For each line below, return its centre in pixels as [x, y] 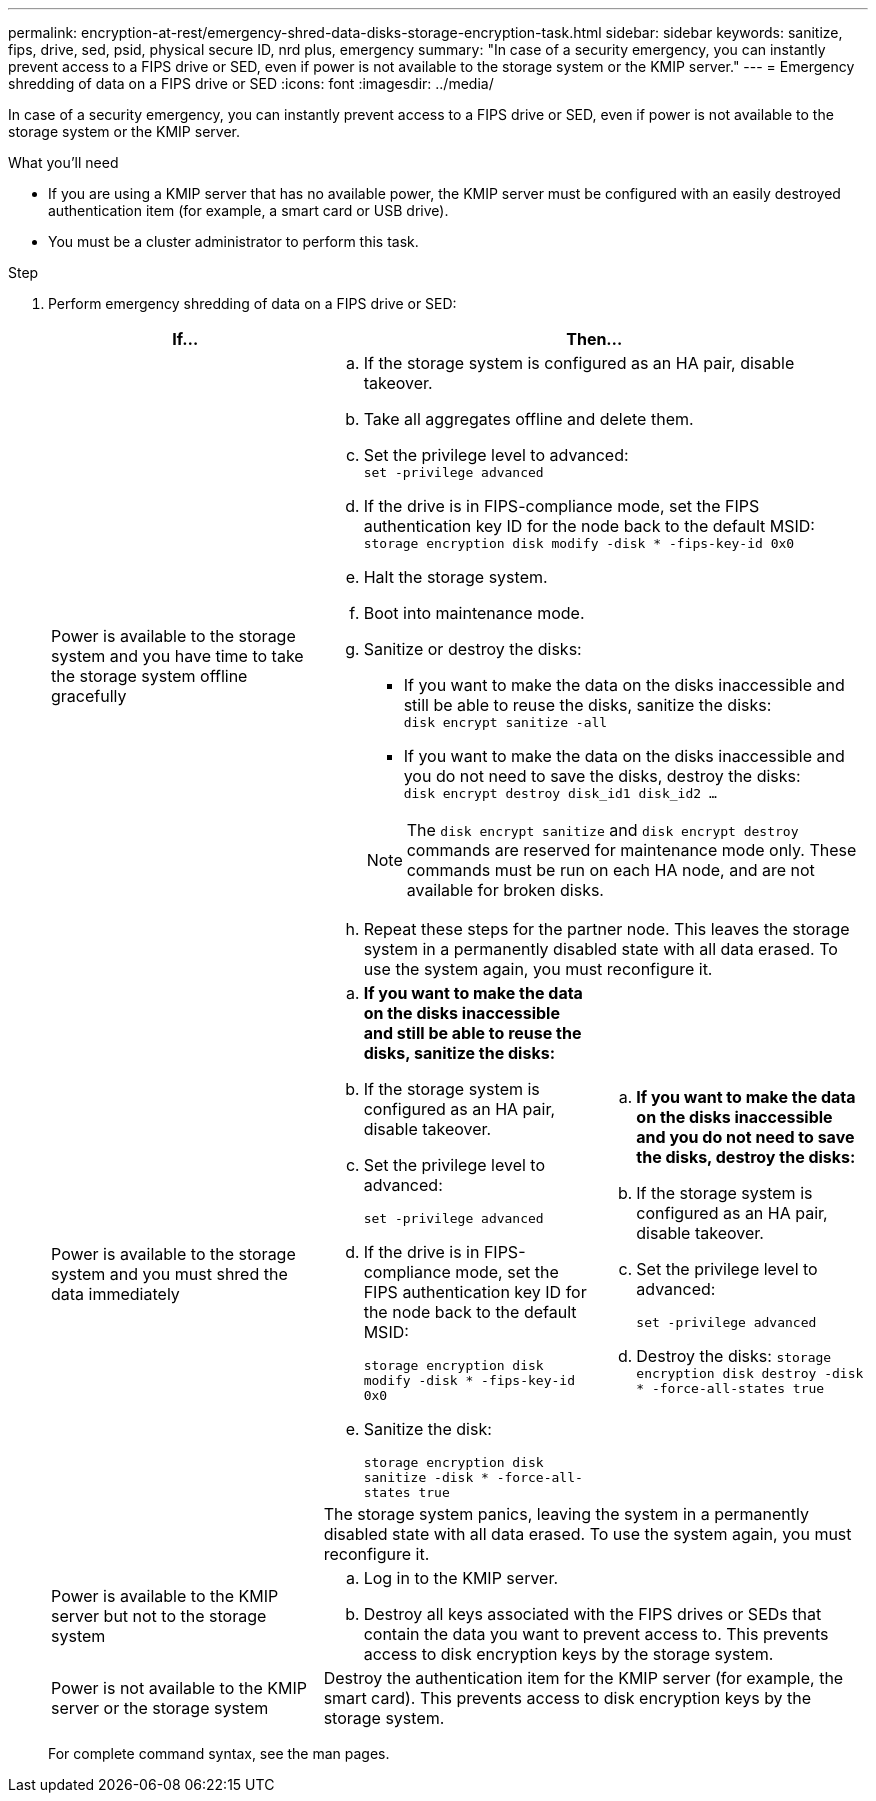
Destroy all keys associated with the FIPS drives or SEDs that [592, 1614]
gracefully [89, 696]
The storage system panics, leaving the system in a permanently [566, 1514]
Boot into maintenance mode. [474, 613]
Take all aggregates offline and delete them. [528, 419]
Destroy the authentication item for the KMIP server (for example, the [583, 1678]
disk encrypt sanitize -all [505, 722]
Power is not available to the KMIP [179, 1688]
